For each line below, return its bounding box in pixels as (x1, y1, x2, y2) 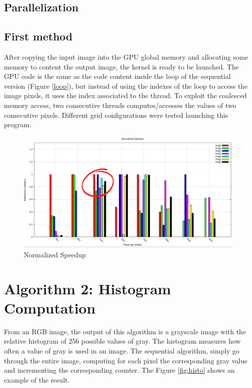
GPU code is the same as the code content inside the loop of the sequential (4, 71, 231, 81)
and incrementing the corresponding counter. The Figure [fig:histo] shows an (4, 365, 235, 375)
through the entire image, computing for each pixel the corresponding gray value (4, 355, 248, 365)
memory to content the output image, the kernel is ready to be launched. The (4, 61, 239, 71)
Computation (4, 297, 96, 317)
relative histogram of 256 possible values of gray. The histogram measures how (4, 336, 241, 346)
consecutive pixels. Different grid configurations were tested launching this (4, 109, 228, 120)
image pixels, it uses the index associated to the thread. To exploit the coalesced (4, 90, 247, 101)
